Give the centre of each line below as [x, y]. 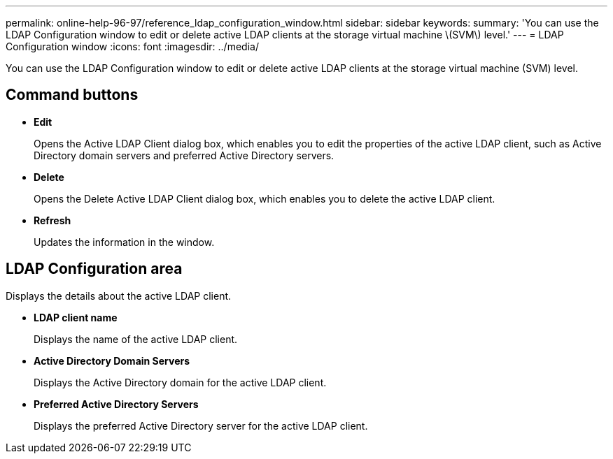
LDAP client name [76, 317]
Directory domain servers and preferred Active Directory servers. [184, 155]
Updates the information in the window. [124, 242]
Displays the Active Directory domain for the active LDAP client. [180, 382]
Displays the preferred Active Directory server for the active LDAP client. [201, 425]
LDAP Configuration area [94, 269]
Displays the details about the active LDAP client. [119, 296]
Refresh [52, 220]
